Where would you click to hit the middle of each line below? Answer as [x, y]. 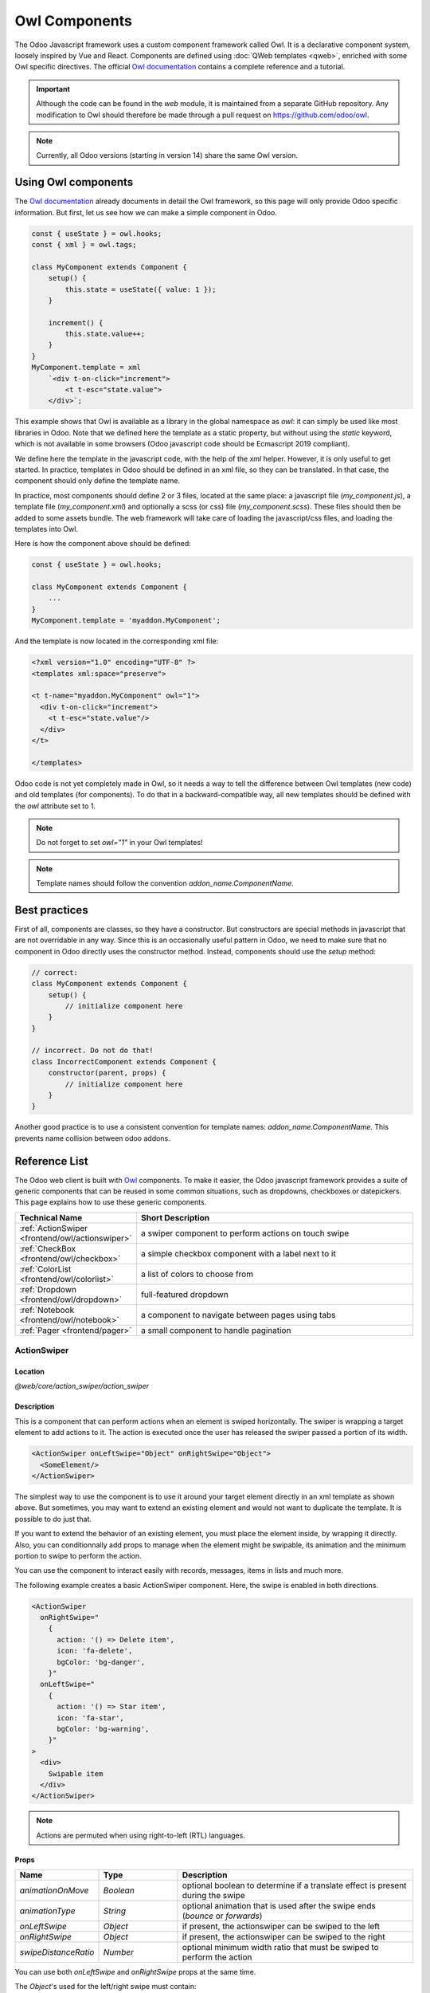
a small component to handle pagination [216, 1330]
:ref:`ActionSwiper [53, 1228]
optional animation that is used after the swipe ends [279, 1906]
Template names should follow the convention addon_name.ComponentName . [165, 883]
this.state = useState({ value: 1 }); [141, 289]
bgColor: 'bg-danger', [101, 1662]
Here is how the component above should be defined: [103, 544]
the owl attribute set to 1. [55, 806]
